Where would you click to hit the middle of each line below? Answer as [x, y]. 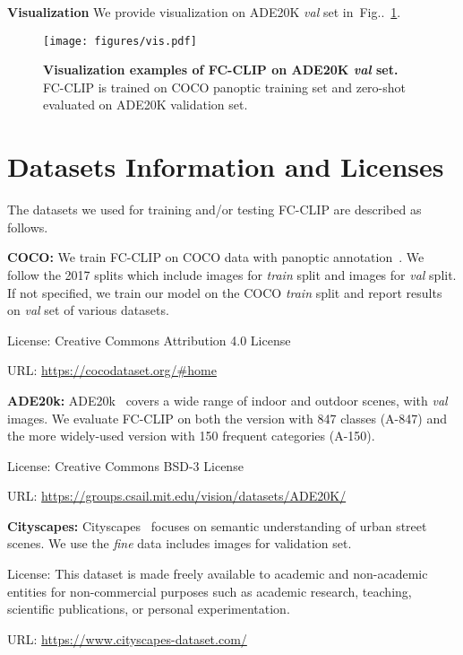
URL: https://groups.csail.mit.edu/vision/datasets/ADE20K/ [177, 496]
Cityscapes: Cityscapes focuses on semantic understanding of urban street [217, 525]
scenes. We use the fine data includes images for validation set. [180, 543]
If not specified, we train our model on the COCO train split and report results [225, 292]
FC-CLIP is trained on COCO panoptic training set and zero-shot [224, 87]
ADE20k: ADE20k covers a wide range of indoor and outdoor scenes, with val [227, 400]
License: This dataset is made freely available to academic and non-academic [218, 574]
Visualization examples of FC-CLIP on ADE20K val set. [221, 70]
